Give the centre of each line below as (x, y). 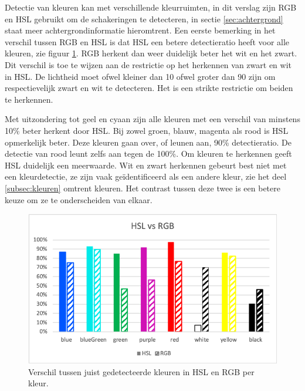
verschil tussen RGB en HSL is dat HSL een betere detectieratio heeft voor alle (147, 41)
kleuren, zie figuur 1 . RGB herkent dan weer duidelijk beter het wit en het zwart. (151, 53)
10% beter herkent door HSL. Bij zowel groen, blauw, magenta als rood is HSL (147, 130)
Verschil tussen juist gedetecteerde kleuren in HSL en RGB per (141, 371)
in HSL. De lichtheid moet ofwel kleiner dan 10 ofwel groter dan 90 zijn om (140, 76)
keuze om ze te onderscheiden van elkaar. (79, 199)
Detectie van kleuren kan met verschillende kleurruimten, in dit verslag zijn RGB (151, 7)
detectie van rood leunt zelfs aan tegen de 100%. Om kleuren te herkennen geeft (148, 154)
